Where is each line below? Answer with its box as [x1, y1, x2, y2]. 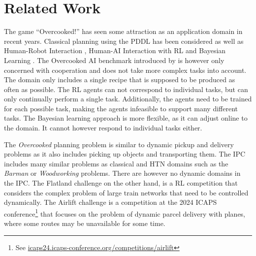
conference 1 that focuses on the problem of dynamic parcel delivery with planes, [4, 207, 246, 219]
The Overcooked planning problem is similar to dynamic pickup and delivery [4, 139, 234, 149]
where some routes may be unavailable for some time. [4, 218, 165, 228]
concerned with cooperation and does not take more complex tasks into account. [4, 64, 247, 75]
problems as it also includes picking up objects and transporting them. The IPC [4, 149, 246, 159]
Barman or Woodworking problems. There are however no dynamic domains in [4, 168, 241, 178]
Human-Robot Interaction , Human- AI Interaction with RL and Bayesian [4, 45, 226, 56]
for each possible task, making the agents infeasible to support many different [4, 103, 238, 113]
